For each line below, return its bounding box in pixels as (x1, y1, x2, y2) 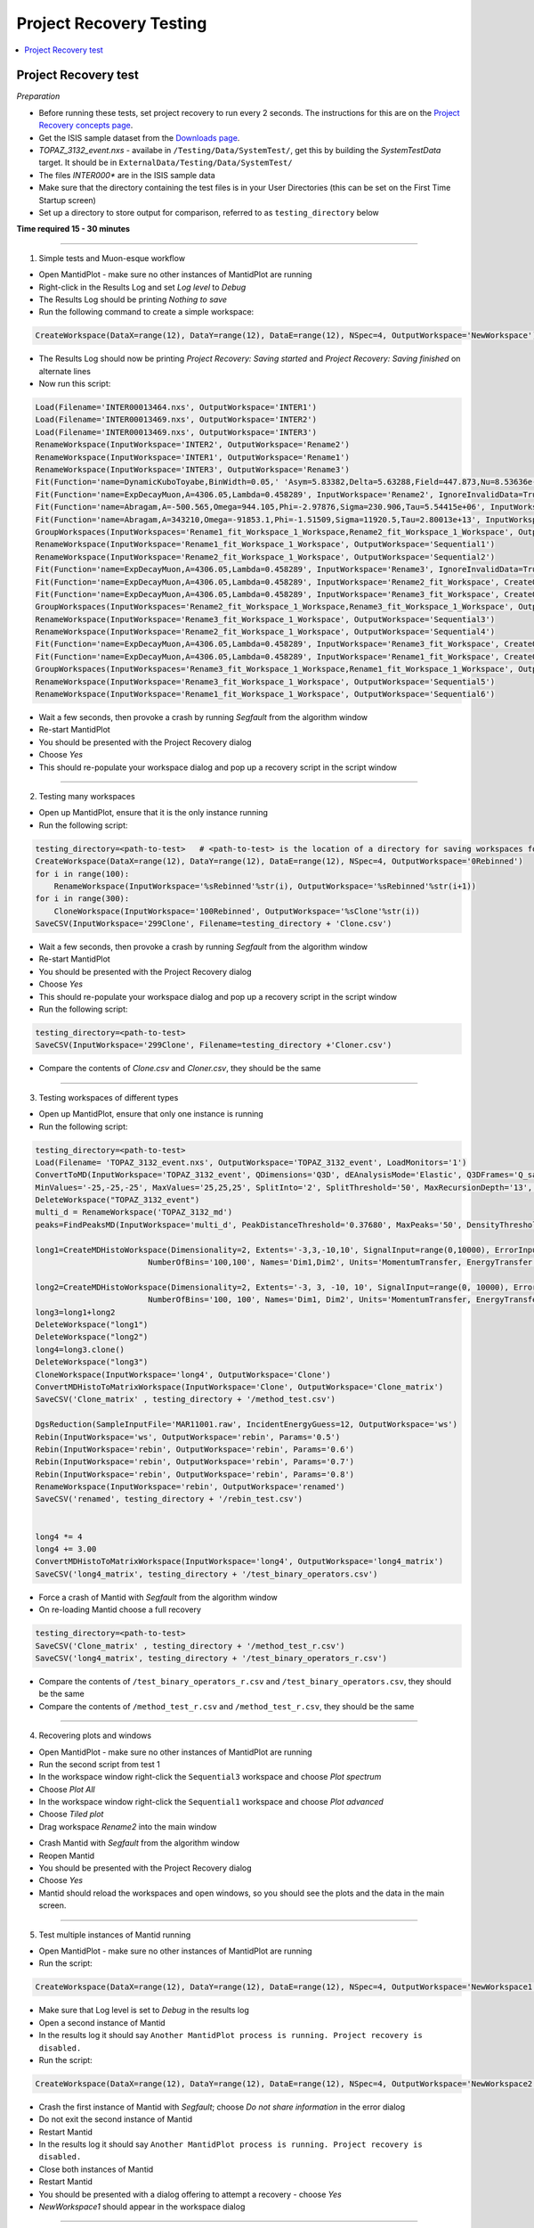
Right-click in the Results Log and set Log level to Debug (38, 282, 247, 292)
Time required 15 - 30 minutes (16, 224, 131, 234)
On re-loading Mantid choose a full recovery (38, 1604, 202, 1615)
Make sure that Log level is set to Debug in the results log (38, 2005, 249, 2016)
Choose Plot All (38, 1783, 95, 1795)
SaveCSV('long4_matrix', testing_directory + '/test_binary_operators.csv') (35, 1569, 378, 1579)
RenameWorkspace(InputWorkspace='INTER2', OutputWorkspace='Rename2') (35, 439, 351, 450)
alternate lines (38, 365, 91, 376)
